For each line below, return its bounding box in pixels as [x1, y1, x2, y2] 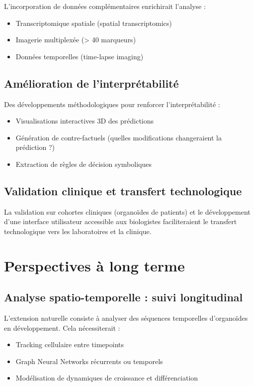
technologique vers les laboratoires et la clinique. [4, 226, 152, 236]
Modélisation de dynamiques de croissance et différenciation [15, 373, 198, 383]
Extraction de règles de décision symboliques [15, 158, 152, 169]
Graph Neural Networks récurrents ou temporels [15, 356, 163, 366]
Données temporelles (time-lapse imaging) [15, 51, 144, 61]
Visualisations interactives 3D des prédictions [15, 116, 154, 126]
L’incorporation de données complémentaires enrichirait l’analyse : [4, 1, 206, 11]
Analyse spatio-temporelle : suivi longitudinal [4, 289, 243, 305]
